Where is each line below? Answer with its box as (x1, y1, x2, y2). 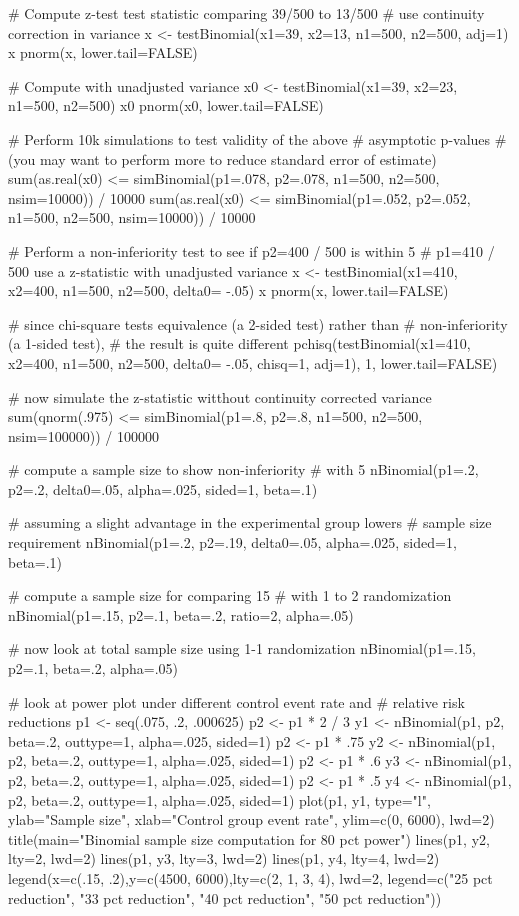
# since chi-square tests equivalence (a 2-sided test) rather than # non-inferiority (8, 313, 508, 334)
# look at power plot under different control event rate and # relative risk (8, 691, 465, 712)
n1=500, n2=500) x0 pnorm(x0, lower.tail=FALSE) (8, 95, 324, 116)
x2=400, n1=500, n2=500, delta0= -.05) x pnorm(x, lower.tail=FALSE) (8, 280, 449, 301)
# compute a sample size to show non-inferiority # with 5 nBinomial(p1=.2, (8, 459, 479, 480)
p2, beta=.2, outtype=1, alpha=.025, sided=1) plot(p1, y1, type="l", (8, 789, 431, 810)
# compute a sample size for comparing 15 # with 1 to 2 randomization (8, 585, 452, 606)
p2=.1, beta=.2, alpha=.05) (8, 658, 178, 679)
